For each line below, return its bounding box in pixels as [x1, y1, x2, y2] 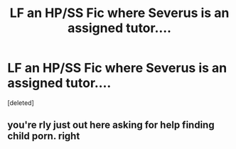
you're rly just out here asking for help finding [7, 119, 215, 131]
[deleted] [7, 98, 34, 107]
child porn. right [7, 130, 80, 143]
